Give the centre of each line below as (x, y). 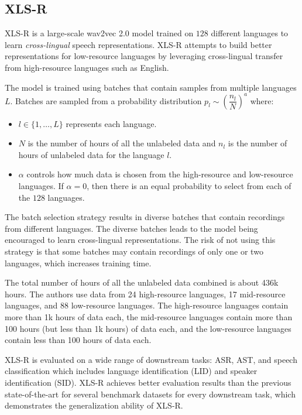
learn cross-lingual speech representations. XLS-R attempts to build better (138, 44)
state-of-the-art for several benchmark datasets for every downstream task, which (150, 394)
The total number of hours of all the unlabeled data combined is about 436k (142, 282)
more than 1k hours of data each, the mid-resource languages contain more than (149, 316)
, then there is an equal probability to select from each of (189, 186)
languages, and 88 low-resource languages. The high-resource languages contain (147, 305)
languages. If (41, 186)
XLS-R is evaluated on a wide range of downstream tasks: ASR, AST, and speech (151, 359)
